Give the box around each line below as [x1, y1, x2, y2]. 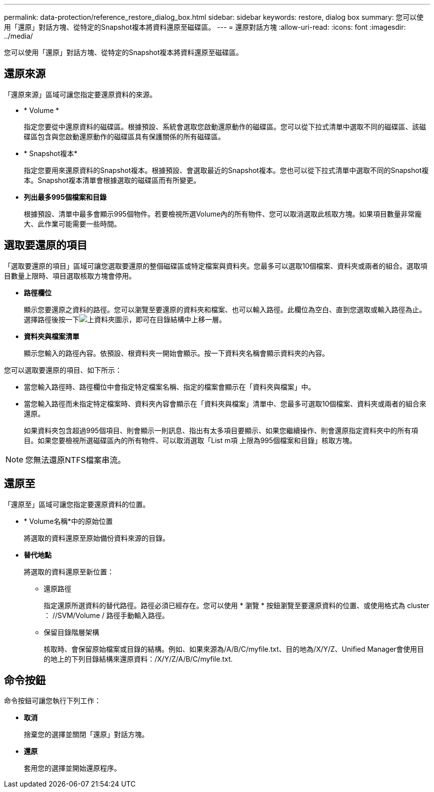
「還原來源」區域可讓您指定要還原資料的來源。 [4, 90, 157, 99]
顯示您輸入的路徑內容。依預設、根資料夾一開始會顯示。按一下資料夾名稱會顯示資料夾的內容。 [24, 348, 329, 357]
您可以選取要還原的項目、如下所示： [4, 365, 122, 374]
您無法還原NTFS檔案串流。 [25, 454, 126, 465]
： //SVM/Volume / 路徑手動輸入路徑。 [44, 611, 169, 620]
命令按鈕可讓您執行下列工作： [4, 696, 101, 705]
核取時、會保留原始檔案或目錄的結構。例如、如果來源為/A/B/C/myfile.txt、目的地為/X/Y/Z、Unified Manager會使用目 [44, 644, 424, 653]
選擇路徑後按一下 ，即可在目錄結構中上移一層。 [24, 315, 226, 324]
